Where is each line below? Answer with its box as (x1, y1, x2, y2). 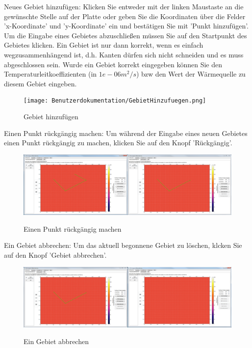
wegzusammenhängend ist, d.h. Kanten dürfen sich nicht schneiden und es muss (4, 49, 244, 59)
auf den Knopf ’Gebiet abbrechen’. (4, 249, 107, 260)
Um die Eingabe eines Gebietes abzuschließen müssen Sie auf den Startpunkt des (4, 30, 247, 40)
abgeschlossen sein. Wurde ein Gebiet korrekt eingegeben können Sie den (4, 59, 223, 69)
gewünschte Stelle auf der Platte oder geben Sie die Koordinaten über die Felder (4, 11, 246, 21)
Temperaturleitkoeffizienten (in (4, 69, 97, 79)
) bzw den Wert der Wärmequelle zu (136, 69, 246, 79)
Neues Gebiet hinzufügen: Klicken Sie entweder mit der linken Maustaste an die (4, 1, 244, 11)
